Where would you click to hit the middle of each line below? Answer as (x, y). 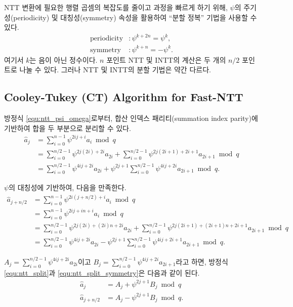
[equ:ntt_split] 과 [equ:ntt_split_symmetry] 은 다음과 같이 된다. (102, 272)
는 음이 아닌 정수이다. (64, 59)
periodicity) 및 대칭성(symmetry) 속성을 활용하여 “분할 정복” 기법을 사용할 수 (135, 17)
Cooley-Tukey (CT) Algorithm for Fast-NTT (124, 97)
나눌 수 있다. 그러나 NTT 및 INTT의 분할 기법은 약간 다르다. (115, 70)
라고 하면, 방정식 (202, 261)
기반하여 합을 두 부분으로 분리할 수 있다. (68, 128)
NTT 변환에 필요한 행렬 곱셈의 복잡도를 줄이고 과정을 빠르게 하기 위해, (116, 7)
